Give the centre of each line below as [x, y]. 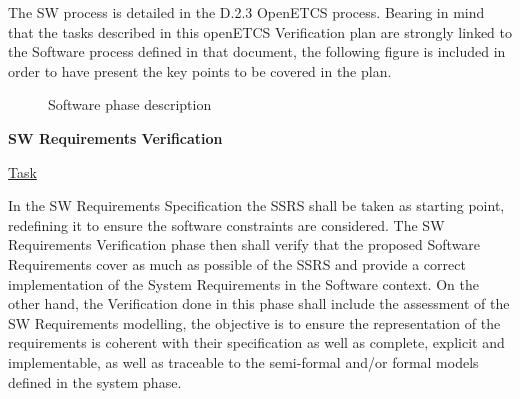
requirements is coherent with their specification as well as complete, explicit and [256, 342]
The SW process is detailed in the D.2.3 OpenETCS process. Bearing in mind [246, 12]
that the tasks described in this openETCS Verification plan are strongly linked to [260, 31]
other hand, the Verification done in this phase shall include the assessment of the [259, 303]
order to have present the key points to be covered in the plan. [200, 70]
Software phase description [130, 104]
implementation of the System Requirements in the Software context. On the [243, 283]
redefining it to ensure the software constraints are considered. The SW [226, 224]
